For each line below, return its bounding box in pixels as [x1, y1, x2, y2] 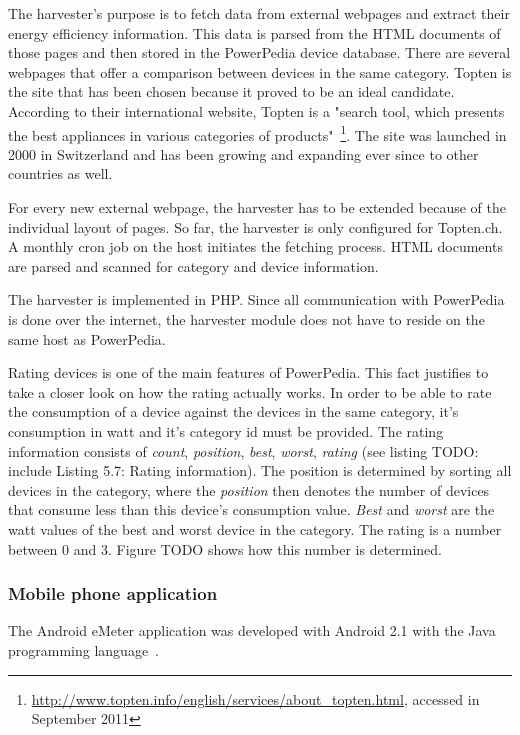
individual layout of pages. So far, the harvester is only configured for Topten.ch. [8, 216, 503, 237]
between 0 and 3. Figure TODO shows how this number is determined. [8, 538, 443, 559]
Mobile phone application [8, 581, 218, 606]
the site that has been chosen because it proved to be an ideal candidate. [8, 81, 455, 102]
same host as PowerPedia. [8, 328, 166, 349]
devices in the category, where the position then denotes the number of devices [8, 479, 490, 500]
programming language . [8, 639, 160, 660]
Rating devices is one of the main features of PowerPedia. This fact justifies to [8, 362, 489, 383]
